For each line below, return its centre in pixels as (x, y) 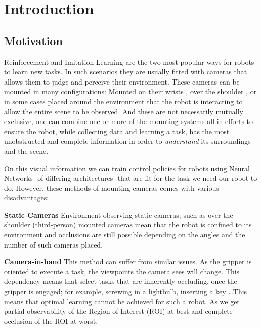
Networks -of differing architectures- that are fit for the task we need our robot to (131, 178)
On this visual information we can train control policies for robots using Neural (127, 168)
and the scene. (26, 151)
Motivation (33, 40)
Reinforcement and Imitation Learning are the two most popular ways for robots (129, 61)
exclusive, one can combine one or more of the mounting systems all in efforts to (129, 121)
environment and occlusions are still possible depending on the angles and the (125, 235)
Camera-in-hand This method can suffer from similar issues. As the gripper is (128, 261)
